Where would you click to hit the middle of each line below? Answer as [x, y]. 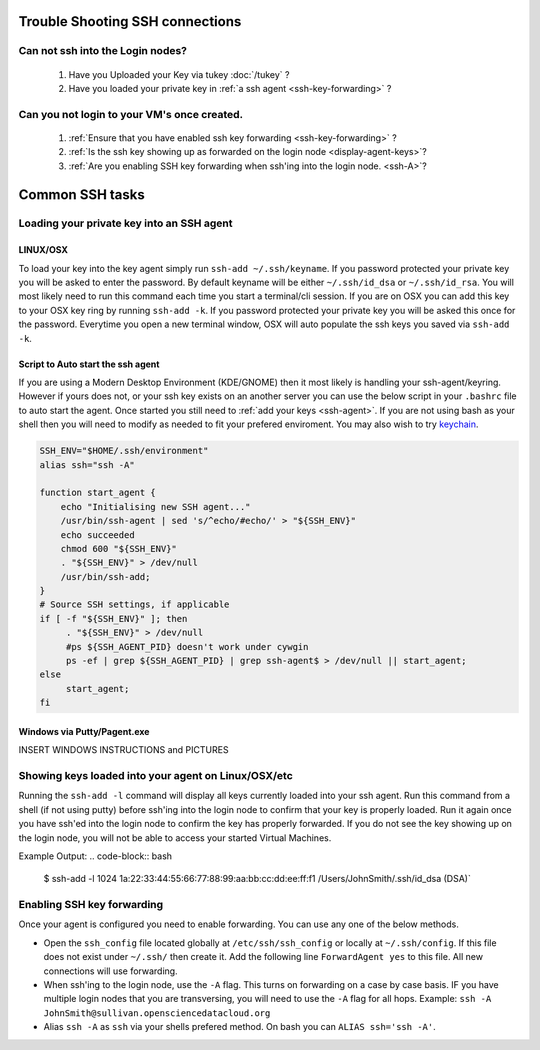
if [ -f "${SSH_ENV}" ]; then [113, 618]
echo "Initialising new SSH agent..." [155, 506]
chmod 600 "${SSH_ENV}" [118, 548]
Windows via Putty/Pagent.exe [84, 731]
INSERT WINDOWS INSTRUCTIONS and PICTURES [123, 750]
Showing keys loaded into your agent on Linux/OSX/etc [156, 775]
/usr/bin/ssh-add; [105, 576]
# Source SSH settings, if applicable [134, 604]
